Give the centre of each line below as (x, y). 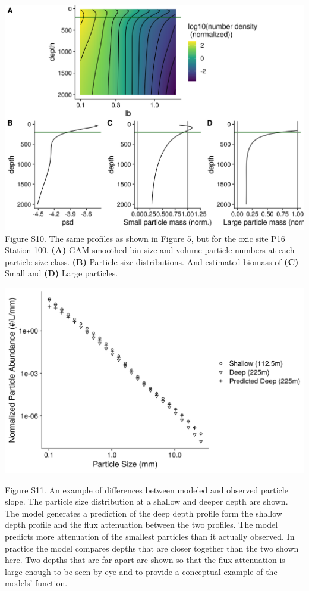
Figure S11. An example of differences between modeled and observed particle (146, 489)
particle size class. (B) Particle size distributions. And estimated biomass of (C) (152, 261)
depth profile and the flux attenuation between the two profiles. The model (141, 525)
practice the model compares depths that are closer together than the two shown (152, 548)
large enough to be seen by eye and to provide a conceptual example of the (141, 571)
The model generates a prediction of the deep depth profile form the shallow (144, 513)
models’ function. (36, 583)
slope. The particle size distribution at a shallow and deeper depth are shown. (146, 501)
